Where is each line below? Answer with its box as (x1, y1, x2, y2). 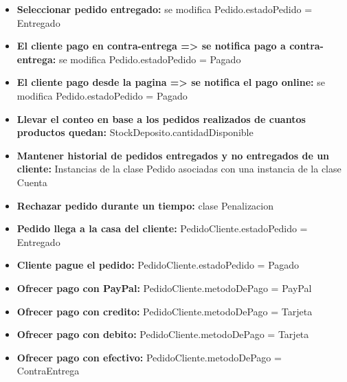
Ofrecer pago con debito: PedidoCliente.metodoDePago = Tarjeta (16, 327, 309, 341)
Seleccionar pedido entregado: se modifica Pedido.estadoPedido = (16, 2, 313, 16)
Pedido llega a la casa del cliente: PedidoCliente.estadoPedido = (16, 221, 308, 236)
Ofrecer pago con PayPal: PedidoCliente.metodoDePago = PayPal (16, 280, 312, 295)
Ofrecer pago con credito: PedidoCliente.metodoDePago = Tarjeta (16, 304, 313, 318)
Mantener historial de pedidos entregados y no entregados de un (16, 148, 330, 162)
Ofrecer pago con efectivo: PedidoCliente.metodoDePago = (16, 350, 282, 364)
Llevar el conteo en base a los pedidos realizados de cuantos (16, 111, 306, 126)
